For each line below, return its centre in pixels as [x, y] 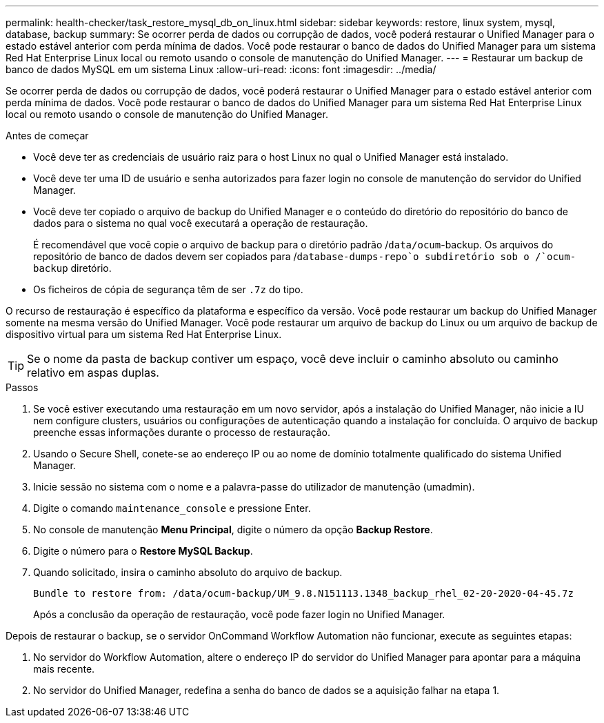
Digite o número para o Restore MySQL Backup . [143, 551]
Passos [22, 387]
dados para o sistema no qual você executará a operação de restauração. [201, 223]
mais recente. [64, 669]
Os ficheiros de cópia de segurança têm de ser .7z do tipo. [168, 289]
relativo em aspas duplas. [93, 373]
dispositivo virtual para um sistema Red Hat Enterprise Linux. [144, 334]
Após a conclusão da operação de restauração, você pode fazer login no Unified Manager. [239, 614]
